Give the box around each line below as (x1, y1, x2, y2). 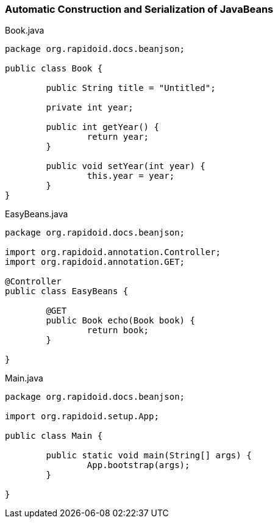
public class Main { (5, 431, 103, 441)
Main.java (5, 373, 43, 384)
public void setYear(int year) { (46, 161, 205, 171)
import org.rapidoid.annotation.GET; (5, 257, 185, 267)
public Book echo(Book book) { (46, 316, 195, 326)
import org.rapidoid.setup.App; (5, 411, 159, 422)
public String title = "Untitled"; (46, 83, 216, 93)
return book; (87, 325, 149, 336)
